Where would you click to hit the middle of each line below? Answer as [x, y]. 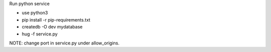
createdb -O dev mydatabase [52, 27]
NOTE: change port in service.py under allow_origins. [64, 43]
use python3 [35, 13]
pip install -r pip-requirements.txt [56, 19]
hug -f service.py [40, 34]
